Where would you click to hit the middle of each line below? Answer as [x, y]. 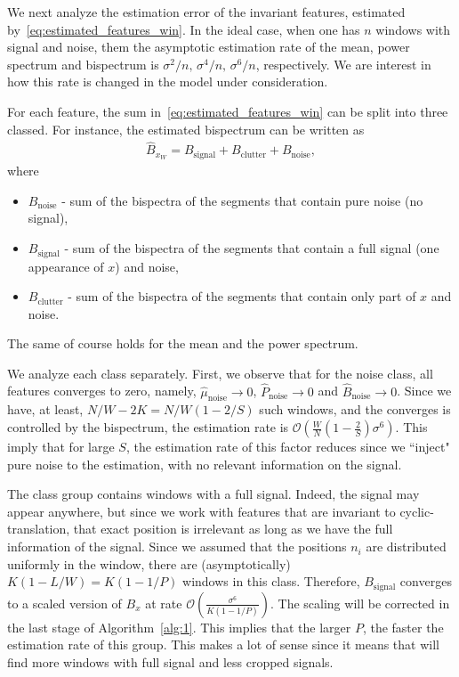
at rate [164, 603]
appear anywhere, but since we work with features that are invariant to [201, 511]
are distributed [406, 546]
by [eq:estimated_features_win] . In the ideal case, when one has [184, 29]
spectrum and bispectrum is [83, 64]
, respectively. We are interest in [343, 64]
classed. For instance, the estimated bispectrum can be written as [186, 129]
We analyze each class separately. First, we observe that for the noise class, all [220, 373]
